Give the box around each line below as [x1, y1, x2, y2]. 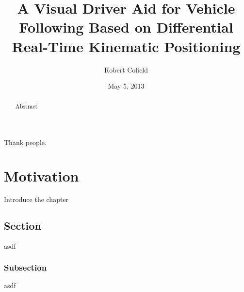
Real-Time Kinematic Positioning [12, 36, 241, 56]
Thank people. [4, 137, 47, 147]
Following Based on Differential [19, 17, 233, 37]
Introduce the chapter [4, 194, 69, 204]
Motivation [4, 165, 79, 185]
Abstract [15, 102, 38, 110]
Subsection [4, 261, 47, 274]
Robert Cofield [104, 64, 148, 74]
